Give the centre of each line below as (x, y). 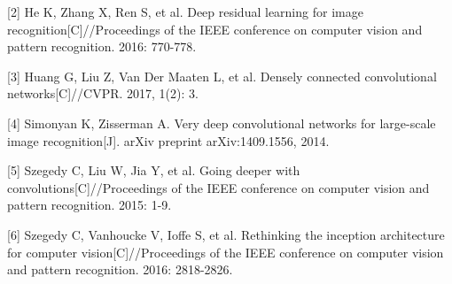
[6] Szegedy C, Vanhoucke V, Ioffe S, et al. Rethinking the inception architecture (226, 234)
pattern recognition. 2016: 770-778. (102, 46)
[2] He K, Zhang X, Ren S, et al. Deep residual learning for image (185, 12)
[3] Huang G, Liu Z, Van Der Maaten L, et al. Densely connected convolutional (222, 76)
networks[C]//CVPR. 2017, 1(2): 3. (103, 93)
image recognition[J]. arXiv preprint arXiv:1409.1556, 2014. (168, 140)
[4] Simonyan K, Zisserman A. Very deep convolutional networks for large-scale (222, 123)
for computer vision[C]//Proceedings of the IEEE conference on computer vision (226, 252)
